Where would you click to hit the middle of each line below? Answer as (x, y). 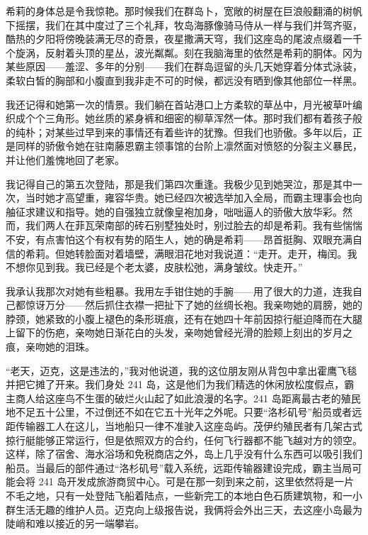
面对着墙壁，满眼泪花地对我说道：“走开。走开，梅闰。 (221, 253)
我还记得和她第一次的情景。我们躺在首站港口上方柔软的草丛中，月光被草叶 (179, 104)
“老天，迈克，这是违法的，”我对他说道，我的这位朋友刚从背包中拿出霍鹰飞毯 (182, 370)
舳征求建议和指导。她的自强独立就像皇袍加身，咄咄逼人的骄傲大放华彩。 (174, 211)
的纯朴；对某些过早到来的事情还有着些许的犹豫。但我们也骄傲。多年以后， (179, 132)
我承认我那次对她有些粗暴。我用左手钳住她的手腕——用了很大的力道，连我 (179, 291)
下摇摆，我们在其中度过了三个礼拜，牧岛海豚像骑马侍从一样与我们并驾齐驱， (184, 24)
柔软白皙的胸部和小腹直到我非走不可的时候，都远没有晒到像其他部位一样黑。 (184, 80)
